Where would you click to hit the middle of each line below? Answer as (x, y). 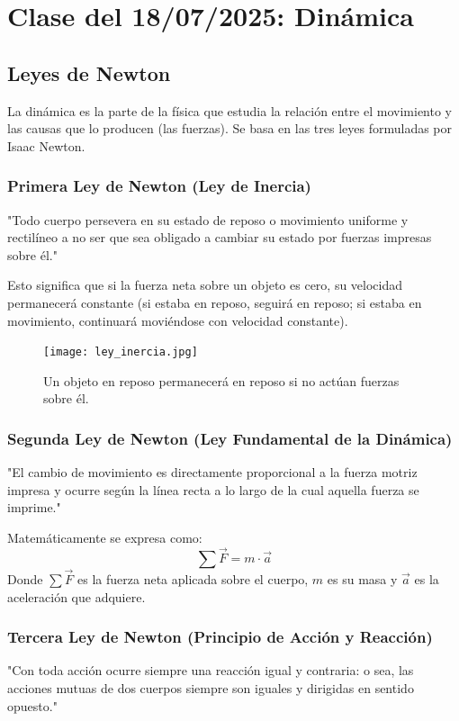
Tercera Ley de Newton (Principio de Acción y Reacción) (220, 637)
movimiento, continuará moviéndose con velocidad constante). (178, 320)
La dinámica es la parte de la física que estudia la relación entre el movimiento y (229, 110)
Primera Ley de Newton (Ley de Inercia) (159, 186)
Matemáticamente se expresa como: (105, 537)
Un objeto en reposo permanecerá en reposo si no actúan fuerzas (221, 380)
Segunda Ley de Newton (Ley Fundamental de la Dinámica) (230, 438)
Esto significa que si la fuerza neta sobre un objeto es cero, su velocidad (205, 285)
